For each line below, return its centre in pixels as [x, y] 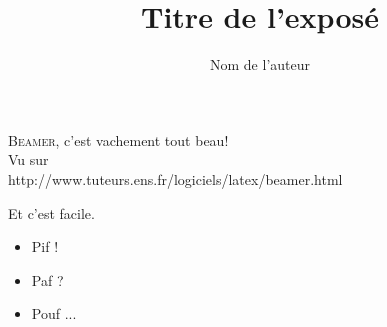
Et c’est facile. [51, 212]
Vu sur [28, 159]
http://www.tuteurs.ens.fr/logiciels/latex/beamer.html [175, 178]
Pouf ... [54, 313]
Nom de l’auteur [260, 64]
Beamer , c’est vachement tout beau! [118, 139]
